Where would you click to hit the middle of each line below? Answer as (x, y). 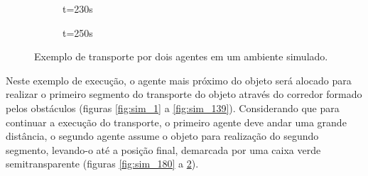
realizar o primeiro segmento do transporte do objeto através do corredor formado (184, 94)
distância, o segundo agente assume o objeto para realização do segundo (162, 136)
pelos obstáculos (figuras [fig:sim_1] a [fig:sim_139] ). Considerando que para (173, 108)
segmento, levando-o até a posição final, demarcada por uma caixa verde (163, 149)
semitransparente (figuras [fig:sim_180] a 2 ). (102, 164)
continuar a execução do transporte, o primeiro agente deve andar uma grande (176, 122)
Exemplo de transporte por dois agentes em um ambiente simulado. (181, 56)
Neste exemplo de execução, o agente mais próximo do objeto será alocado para (179, 80)
